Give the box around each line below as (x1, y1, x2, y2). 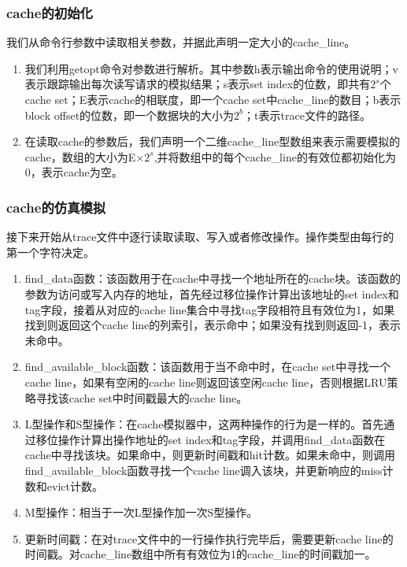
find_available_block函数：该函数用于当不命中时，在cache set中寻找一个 (24, 358, 391, 375)
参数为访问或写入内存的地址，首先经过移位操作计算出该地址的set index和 (24, 285, 399, 302)
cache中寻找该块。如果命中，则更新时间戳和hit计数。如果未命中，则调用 (24, 447, 395, 463)
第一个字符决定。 (6, 243, 94, 260)
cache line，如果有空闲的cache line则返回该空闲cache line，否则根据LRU (24, 373, 387, 390)
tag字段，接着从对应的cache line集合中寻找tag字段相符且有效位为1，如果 (24, 301, 395, 317)
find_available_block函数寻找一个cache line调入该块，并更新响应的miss (24, 461, 383, 478)
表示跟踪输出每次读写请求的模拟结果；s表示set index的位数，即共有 (24, 76, 371, 92)
